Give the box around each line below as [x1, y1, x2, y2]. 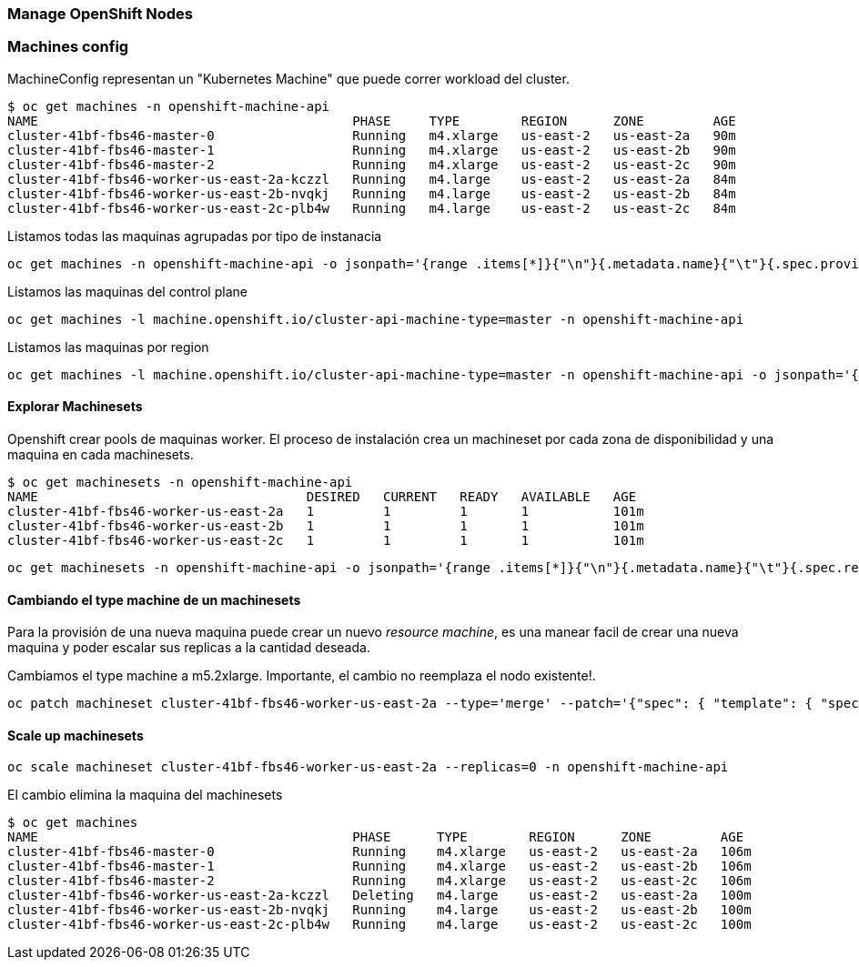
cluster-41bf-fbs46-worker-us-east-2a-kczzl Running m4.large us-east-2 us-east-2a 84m [7, 171, 736, 186]
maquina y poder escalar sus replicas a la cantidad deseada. [7, 640, 370, 656]
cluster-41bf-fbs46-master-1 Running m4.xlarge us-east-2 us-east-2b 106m [7, 859, 752, 874]
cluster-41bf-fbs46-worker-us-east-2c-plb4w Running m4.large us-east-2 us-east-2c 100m [7, 917, 752, 932]
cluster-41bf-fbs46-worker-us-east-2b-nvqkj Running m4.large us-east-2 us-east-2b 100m [7, 902, 752, 918]
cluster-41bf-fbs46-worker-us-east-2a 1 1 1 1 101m [7, 503, 644, 519]
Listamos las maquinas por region [7, 338, 209, 355]
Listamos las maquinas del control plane [7, 283, 248, 299]
